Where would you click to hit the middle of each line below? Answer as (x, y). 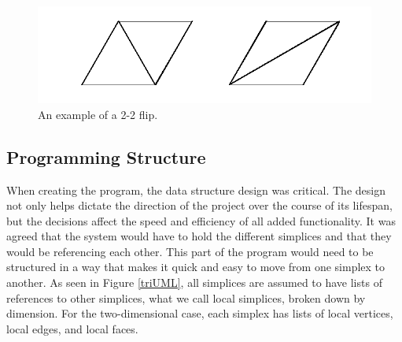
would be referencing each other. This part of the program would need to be (190, 251)
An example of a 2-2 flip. (98, 114)
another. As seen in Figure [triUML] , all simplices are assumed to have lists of (194, 283)
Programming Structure (106, 156)
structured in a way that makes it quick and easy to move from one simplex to (196, 267)
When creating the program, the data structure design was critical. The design (196, 190)
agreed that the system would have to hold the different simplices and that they (199, 236)
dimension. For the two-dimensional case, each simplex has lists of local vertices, (200, 313)
